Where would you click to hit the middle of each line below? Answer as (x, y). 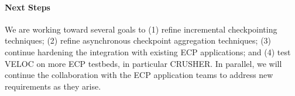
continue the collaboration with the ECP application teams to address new (139, 75)
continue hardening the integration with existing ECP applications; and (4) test (148, 51)
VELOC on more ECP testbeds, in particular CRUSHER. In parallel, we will (143, 63)
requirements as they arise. (53, 86)
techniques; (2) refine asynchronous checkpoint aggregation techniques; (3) (138, 40)
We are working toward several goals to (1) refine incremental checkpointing (141, 29)
